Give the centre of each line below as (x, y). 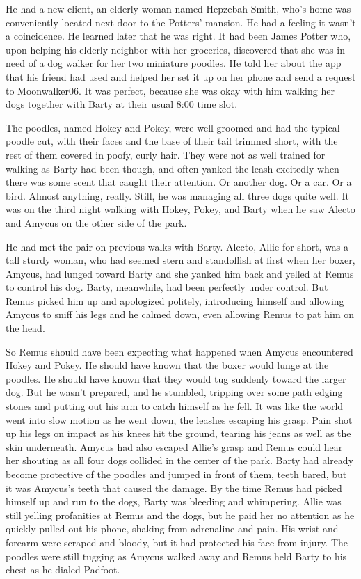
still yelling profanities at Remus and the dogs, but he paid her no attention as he (180, 515)
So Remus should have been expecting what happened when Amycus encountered (179, 351)
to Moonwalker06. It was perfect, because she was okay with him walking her (170, 90)
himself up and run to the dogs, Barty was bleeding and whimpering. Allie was (174, 501)
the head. (25, 328)
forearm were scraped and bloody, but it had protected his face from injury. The (177, 542)
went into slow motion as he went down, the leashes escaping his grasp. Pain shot (179, 419)
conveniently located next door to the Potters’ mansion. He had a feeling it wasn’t (181, 22)
